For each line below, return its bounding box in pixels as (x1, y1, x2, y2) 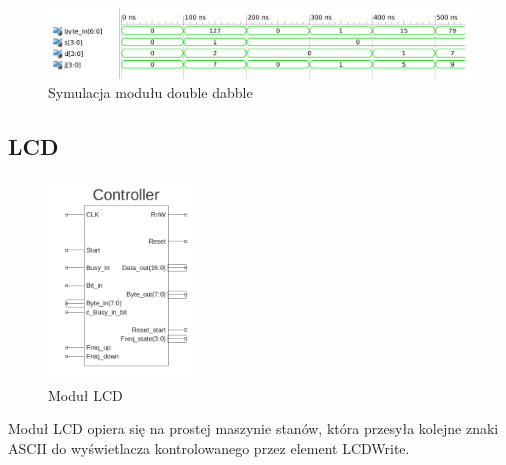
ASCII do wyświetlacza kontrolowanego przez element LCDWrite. (8, 437, 410, 458)
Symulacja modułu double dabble (48, 82, 253, 103)
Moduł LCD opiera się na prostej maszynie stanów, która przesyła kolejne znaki (8, 418, 499, 439)
